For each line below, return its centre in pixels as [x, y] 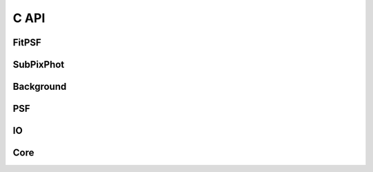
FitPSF [27, 42]
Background [40, 87]
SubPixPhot [39, 65]
